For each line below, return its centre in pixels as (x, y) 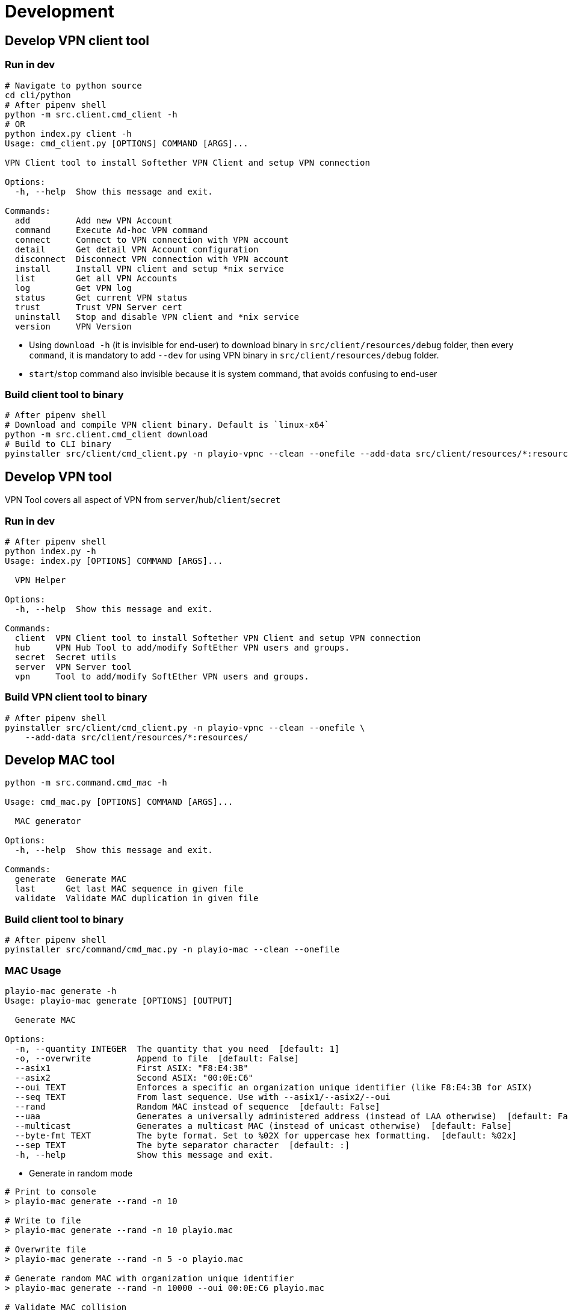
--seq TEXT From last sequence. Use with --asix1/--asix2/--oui (202, 1097)
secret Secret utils (66, 657)
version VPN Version (73, 326)
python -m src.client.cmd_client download (106, 435)
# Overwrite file (45, 1249)
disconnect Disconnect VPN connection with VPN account (152, 259)
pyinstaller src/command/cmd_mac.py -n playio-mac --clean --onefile (172, 950)
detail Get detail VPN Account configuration (137, 249)
